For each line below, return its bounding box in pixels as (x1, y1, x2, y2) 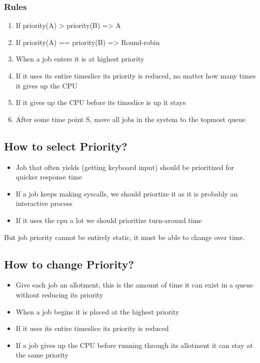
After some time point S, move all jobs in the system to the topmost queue (15, 113, 246, 124)
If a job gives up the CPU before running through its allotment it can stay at (15, 339, 253, 350)
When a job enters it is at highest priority (15, 53, 144, 64)
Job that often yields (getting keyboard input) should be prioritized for (15, 161, 234, 172)
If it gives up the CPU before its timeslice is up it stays (15, 97, 186, 107)
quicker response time (15, 171, 82, 182)
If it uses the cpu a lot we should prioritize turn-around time (15, 214, 202, 225)
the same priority (15, 349, 68, 360)
